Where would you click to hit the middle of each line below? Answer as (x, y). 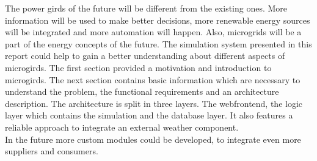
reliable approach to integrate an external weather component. (122, 127)
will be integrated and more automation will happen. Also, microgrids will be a (153, 32)
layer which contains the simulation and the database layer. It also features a (149, 115)
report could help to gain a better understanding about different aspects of (145, 56)
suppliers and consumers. (52, 151)
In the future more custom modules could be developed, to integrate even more (153, 139)
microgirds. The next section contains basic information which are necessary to (153, 79)
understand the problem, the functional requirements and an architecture (142, 91)
